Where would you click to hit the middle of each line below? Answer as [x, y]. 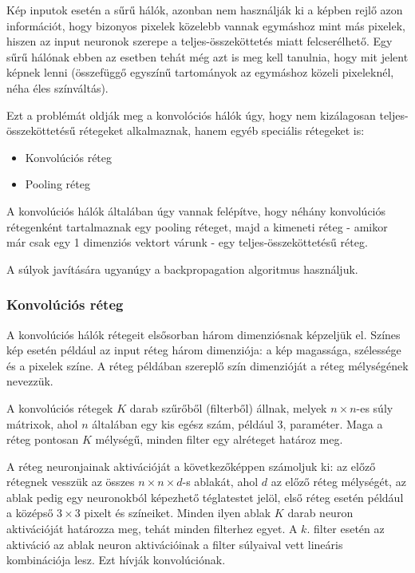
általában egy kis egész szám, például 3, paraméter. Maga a [237, 423]
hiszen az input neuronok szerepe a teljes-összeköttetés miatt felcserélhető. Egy [200, 41]
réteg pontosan [43, 439]
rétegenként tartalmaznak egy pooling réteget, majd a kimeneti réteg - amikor [197, 226]
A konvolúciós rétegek [60, 407]
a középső [30, 513]
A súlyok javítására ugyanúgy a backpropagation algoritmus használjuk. [182, 269]
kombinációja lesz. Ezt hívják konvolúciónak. [116, 560]
